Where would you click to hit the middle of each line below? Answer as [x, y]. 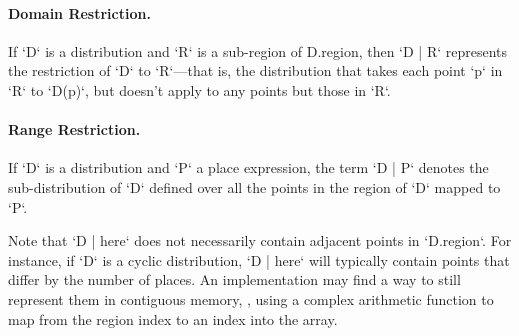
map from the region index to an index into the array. [173, 318]
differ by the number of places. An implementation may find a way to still [234, 279]
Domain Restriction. [79, 12]
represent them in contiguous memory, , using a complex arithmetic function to [251, 298]
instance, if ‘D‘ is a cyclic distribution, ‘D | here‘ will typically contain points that [259, 259]
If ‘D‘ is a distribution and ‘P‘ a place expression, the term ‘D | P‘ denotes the [248, 167]
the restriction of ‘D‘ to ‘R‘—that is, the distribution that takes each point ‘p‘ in [255, 70]
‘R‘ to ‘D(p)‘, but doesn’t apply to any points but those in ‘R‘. [199, 89]
